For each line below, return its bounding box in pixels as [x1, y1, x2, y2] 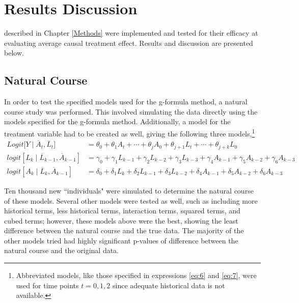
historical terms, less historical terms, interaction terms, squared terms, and [4, 205, 240, 216]
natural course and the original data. [4, 245, 119, 256]
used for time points [16, 280, 79, 290]
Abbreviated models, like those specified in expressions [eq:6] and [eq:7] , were [16, 270, 257, 281]
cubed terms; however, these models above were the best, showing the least [4, 215, 238, 226]
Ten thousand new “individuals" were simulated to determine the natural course [4, 185, 254, 196]
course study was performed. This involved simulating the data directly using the [4, 106, 258, 117]
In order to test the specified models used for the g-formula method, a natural [4, 96, 248, 107]
